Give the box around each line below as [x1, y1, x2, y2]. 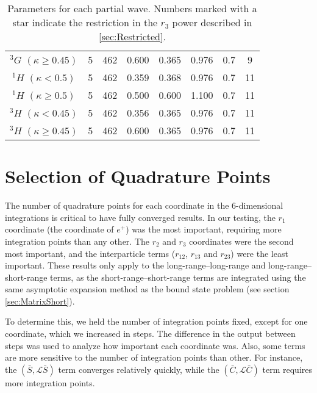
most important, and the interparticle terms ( [5, 247, 176, 259]
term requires [262, 362, 312, 375]
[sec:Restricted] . [99, 29, 166, 43]
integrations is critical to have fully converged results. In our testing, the [5, 211, 276, 223]
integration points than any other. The [5, 234, 150, 247]
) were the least [230, 247, 288, 259]
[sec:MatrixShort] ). [5, 294, 75, 307]
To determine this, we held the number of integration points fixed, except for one [5, 315, 308, 328]
